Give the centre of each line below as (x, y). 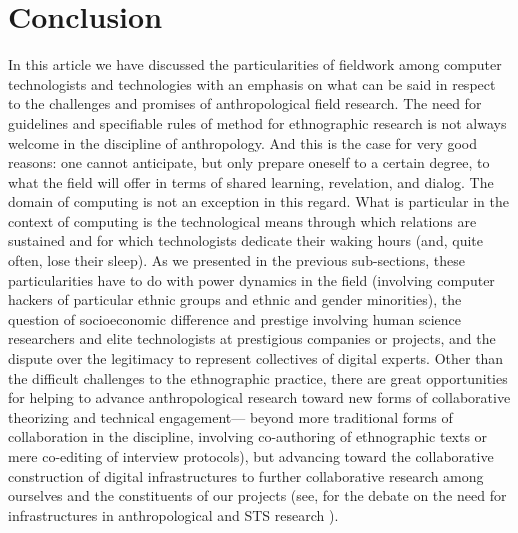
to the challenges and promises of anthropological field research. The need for (245, 103)
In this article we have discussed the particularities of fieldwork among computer (255, 64)
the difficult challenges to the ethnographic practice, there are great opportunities (258, 377)
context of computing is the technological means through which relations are (242, 220)
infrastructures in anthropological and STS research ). (173, 514)
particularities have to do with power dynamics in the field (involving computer (251, 279)
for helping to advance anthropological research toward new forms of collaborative (259, 397)
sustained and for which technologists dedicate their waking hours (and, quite (245, 240)
